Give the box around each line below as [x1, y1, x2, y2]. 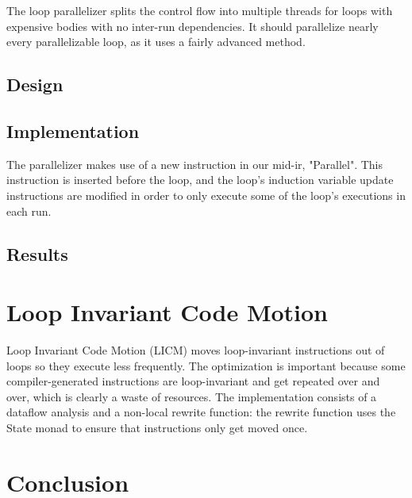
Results [6, 241, 68, 266]
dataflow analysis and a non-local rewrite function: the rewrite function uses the [6, 404, 396, 420]
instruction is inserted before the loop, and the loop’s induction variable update [6, 171, 394, 188]
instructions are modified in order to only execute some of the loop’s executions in [6, 186, 406, 203]
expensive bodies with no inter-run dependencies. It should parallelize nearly [6, 17, 379, 34]
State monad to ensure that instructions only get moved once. [6, 419, 308, 436]
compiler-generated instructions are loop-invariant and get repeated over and [6, 373, 380, 389]
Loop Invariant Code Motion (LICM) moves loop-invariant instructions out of [6, 342, 385, 358]
